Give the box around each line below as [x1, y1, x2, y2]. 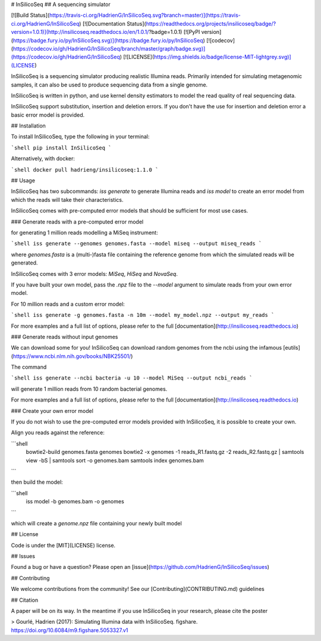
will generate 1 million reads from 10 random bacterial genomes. [11, 385, 168, 393]
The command [11, 363, 47, 371]
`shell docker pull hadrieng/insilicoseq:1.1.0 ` [11, 166, 159, 173]
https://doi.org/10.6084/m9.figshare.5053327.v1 [11, 626, 128, 634]
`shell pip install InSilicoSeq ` [11, 144, 112, 151]
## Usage [11, 177, 36, 184]
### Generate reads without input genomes [11, 333, 118, 340]
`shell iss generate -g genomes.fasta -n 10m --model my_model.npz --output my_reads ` [11, 312, 275, 319]
